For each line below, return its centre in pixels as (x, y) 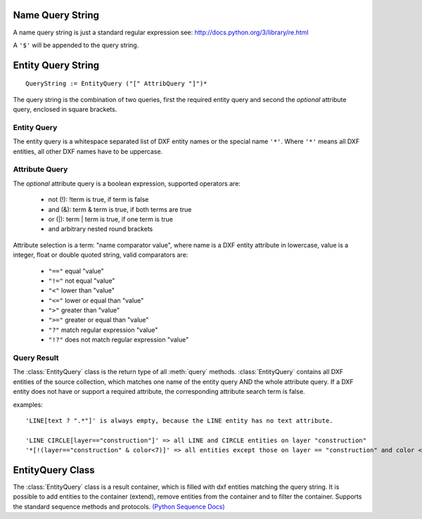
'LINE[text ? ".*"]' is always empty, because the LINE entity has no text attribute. (179, 421)
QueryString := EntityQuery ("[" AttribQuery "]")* (116, 84)
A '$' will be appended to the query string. (76, 45)
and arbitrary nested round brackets (101, 229)
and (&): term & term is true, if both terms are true (120, 209)
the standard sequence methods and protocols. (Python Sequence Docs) (119, 506)
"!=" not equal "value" (82, 281)
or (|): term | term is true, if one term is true (111, 219)
